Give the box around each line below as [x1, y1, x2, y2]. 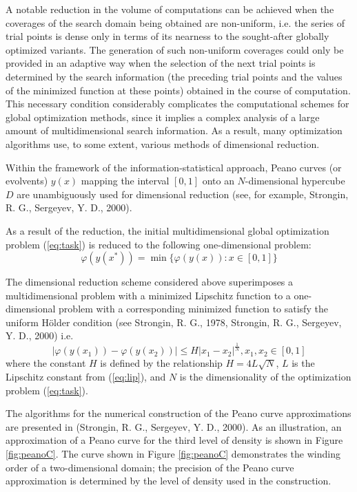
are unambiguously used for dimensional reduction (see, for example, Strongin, [17, 186, 349, 201]
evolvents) [6, 173, 48, 188]
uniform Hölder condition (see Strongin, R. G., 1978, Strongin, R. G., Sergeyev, [6, 314, 342, 329]
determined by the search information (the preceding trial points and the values [6, 69, 343, 83]
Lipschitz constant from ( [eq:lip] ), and [6, 370, 166, 384]
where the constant [6, 356, 86, 370]
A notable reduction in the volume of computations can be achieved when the [6, 2, 334, 16]
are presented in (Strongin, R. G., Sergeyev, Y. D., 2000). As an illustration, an [6, 419, 342, 434]
